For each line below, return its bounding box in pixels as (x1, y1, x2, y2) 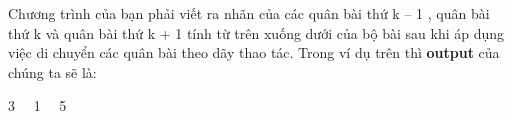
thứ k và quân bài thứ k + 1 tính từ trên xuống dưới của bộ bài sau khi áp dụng (8, 22, 505, 43)
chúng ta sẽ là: (8, 61, 97, 82)
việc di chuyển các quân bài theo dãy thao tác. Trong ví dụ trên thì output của (8, 42, 500, 63)
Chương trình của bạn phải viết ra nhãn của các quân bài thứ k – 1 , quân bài (8, 3, 490, 23)
